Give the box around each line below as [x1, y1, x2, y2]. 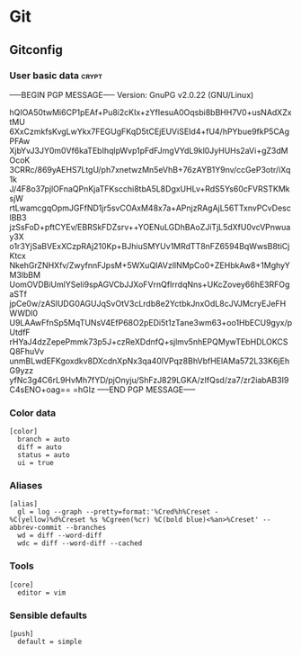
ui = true [17, 459, 54, 468]
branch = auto [17, 435, 70, 444]
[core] [9, 580, 34, 589]
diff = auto [17, 443, 63, 452]
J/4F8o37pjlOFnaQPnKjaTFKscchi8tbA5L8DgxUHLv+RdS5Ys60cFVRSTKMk [9, 183, 290, 194]
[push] [9, 630, 34, 639]
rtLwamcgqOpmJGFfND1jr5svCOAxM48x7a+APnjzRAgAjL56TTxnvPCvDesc [9, 202, 292, 213]
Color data [9, 407, 57, 419]
